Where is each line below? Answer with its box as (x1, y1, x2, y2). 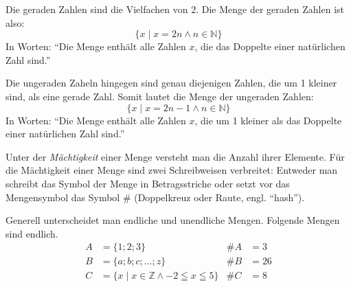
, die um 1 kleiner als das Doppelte (194, 113, 342, 127)
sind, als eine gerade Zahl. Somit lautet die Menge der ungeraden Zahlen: (5, 89, 314, 103)
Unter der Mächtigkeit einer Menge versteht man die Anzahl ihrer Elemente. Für (5, 149, 345, 163)
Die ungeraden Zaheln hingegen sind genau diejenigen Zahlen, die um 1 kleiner (5, 76, 337, 90)
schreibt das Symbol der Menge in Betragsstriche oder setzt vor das (5, 176, 290, 190)
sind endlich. (5, 226, 58, 240)
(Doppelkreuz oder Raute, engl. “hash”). (134, 190, 305, 204)
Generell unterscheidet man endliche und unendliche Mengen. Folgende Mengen (5, 213, 340, 227)
